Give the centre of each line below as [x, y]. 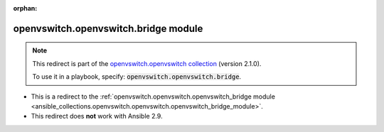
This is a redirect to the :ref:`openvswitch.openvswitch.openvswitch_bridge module [153, 97]
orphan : [25, 8]
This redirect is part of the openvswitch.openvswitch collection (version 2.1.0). [147, 63]
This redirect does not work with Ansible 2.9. [97, 116]
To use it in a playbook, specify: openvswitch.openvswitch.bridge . [137, 77]
